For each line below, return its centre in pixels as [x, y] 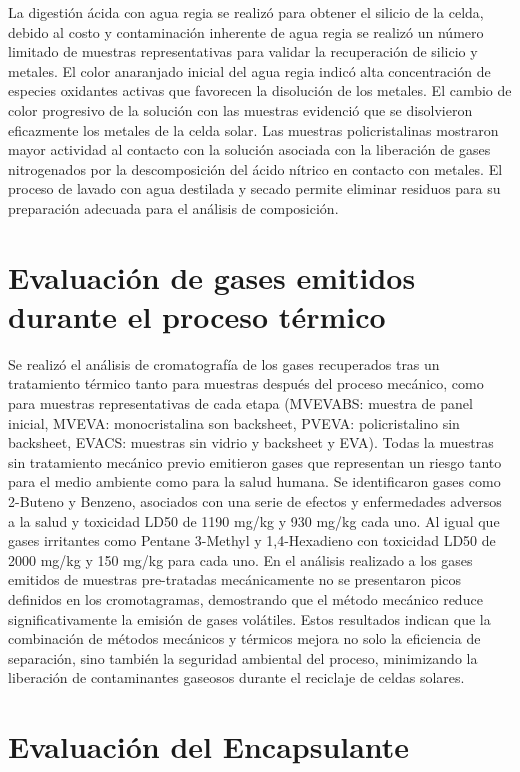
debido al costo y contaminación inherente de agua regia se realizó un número [246, 31]
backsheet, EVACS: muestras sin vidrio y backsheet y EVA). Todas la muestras [251, 442]
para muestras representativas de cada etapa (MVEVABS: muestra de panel [240, 403]
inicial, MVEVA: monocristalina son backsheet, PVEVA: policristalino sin [234, 422]
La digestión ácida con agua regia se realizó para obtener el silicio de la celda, [246, 12]
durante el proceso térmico [197, 315]
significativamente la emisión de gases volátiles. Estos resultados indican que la [249, 618]
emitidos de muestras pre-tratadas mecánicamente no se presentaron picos [234, 579]
